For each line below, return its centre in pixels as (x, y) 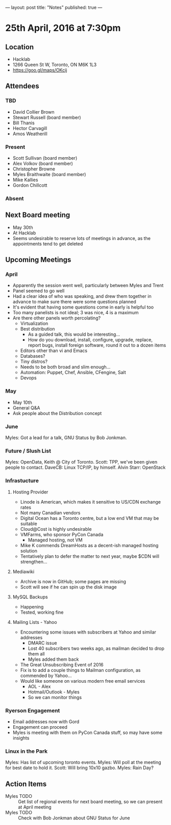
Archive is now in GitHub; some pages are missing (73, 581)
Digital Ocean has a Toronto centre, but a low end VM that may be (90, 518)
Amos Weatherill (30, 134)
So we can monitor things (55, 697)
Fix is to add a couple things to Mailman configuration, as (80, 670)
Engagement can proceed (40, 727)
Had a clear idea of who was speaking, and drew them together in (82, 296)
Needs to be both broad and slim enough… (65, 367)
